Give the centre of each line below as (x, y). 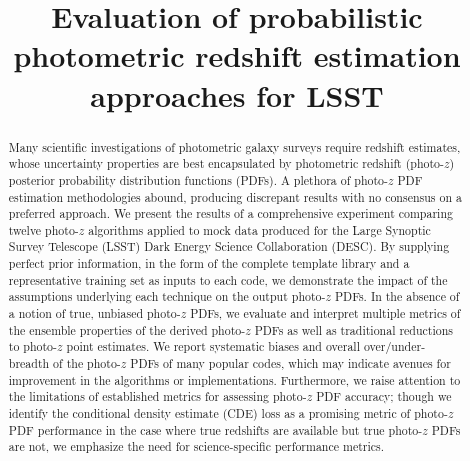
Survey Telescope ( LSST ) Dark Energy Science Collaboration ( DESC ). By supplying (229, 246)
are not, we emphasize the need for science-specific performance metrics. (196, 446)
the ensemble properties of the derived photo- (127, 329)
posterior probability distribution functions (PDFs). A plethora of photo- (198, 179)
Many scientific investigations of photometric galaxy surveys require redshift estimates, (234, 146)
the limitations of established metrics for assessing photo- (157, 396)
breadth (29, 363)
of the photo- (87, 363)
